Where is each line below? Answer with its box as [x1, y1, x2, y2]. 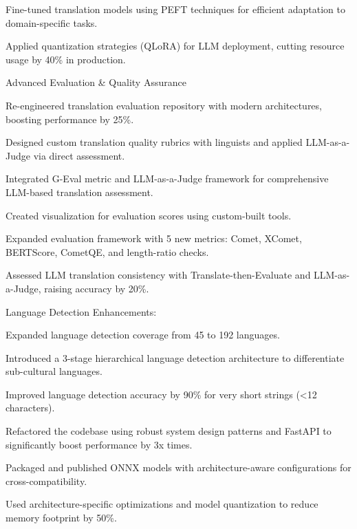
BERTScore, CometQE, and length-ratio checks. [6, 244, 209, 259]
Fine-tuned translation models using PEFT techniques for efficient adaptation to [6, 2, 345, 16]
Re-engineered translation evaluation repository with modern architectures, [6, 98, 322, 112]
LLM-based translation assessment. [6, 184, 153, 199]
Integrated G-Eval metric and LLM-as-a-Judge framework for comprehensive [6, 171, 329, 186]
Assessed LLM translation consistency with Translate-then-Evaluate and [6, 268, 311, 282]
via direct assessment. [33, 148, 125, 162]
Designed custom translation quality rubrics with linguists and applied [6, 135, 303, 149]
